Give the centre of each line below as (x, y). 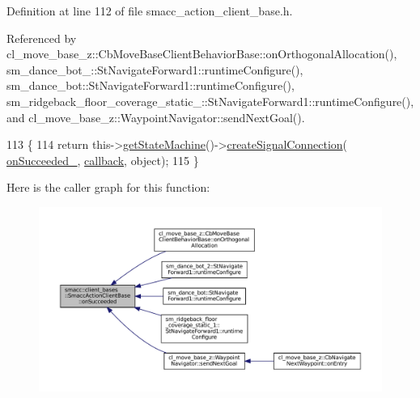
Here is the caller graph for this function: (108, 187)
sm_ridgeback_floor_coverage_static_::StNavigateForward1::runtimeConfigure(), (210, 101)
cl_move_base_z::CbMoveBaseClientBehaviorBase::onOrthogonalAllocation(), (202, 54)
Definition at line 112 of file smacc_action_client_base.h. (150, 11)
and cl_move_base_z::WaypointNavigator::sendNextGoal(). (156, 117)
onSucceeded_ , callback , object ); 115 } (103, 160)
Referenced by (42, 38)
